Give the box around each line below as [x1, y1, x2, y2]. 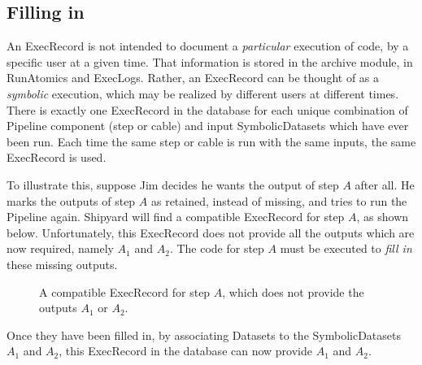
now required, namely [7, 240, 114, 257]
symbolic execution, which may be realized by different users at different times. [7, 85, 399, 102]
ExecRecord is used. [7, 149, 107, 166]
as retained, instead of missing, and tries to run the [150, 192, 407, 209]
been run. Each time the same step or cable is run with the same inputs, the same [7, 133, 416, 150]
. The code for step [169, 240, 264, 257]
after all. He [355, 176, 415, 193]
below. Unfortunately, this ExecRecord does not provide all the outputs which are [7, 224, 415, 241]
